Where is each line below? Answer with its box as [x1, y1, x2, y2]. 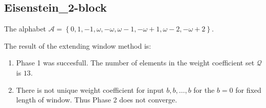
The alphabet [4, 23, 47, 34]
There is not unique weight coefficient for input [16, 84, 164, 95]
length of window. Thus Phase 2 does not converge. [16, 94, 178, 105]
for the [193, 84, 215, 95]
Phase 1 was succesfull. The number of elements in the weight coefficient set [16, 57, 255, 68]
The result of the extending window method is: [4, 40, 151, 51]
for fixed [235, 84, 261, 95]
